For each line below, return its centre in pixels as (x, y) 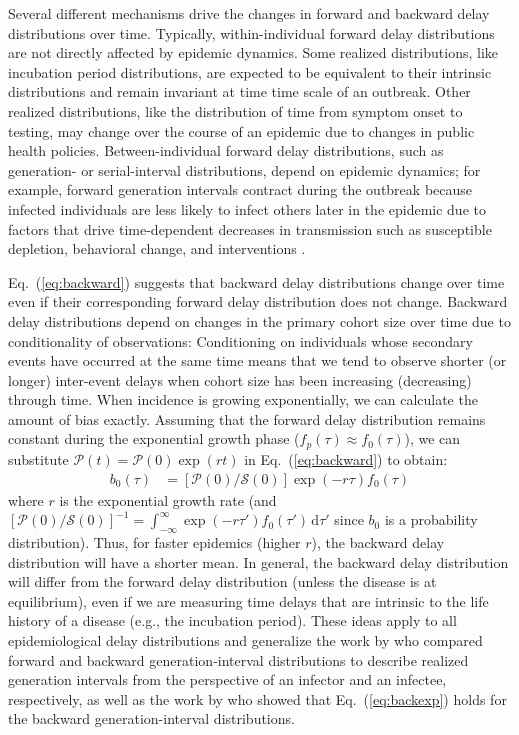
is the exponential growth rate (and (168, 499)
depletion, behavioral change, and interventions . (157, 248)
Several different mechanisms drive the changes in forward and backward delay (249, 13)
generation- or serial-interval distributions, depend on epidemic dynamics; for (244, 169)
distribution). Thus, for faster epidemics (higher (154, 541)
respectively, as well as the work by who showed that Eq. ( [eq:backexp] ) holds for (257, 698)
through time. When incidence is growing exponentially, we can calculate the (243, 399)
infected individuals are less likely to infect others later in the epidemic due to (247, 208)
